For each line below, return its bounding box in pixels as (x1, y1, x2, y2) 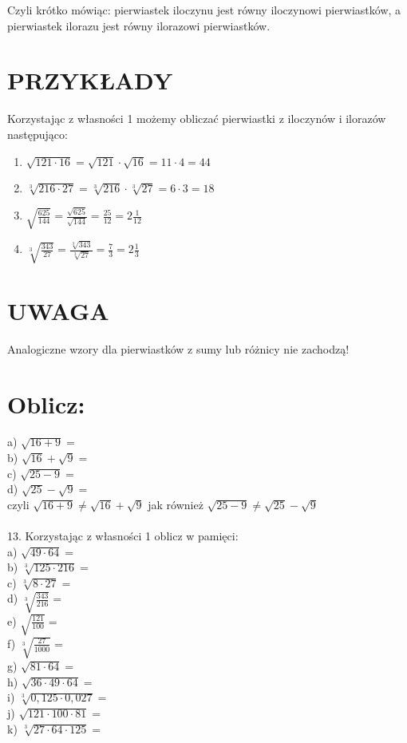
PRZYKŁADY (7, 64, 173, 97)
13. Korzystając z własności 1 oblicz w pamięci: (7, 528, 239, 543)
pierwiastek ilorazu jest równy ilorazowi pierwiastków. (7, 17, 271, 34)
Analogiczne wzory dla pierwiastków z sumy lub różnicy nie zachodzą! (7, 340, 350, 357)
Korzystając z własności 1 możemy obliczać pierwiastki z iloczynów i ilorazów (7, 110, 386, 127)
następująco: (7, 125, 68, 142)
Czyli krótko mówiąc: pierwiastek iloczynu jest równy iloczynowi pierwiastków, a (7, 2, 401, 18)
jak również (148, 496, 203, 512)
